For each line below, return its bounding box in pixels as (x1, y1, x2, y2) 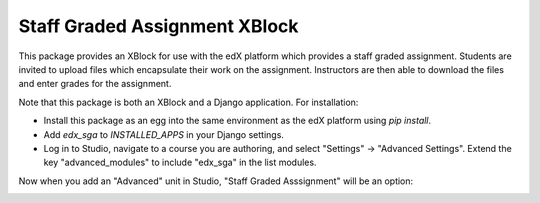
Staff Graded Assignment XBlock (18, 15, 299, 37)
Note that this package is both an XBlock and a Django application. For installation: (18, 96, 359, 108)
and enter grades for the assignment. (18, 78, 172, 90)
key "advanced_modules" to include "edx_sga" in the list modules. (43, 156, 317, 169)
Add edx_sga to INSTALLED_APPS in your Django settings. (43, 128, 285, 140)
